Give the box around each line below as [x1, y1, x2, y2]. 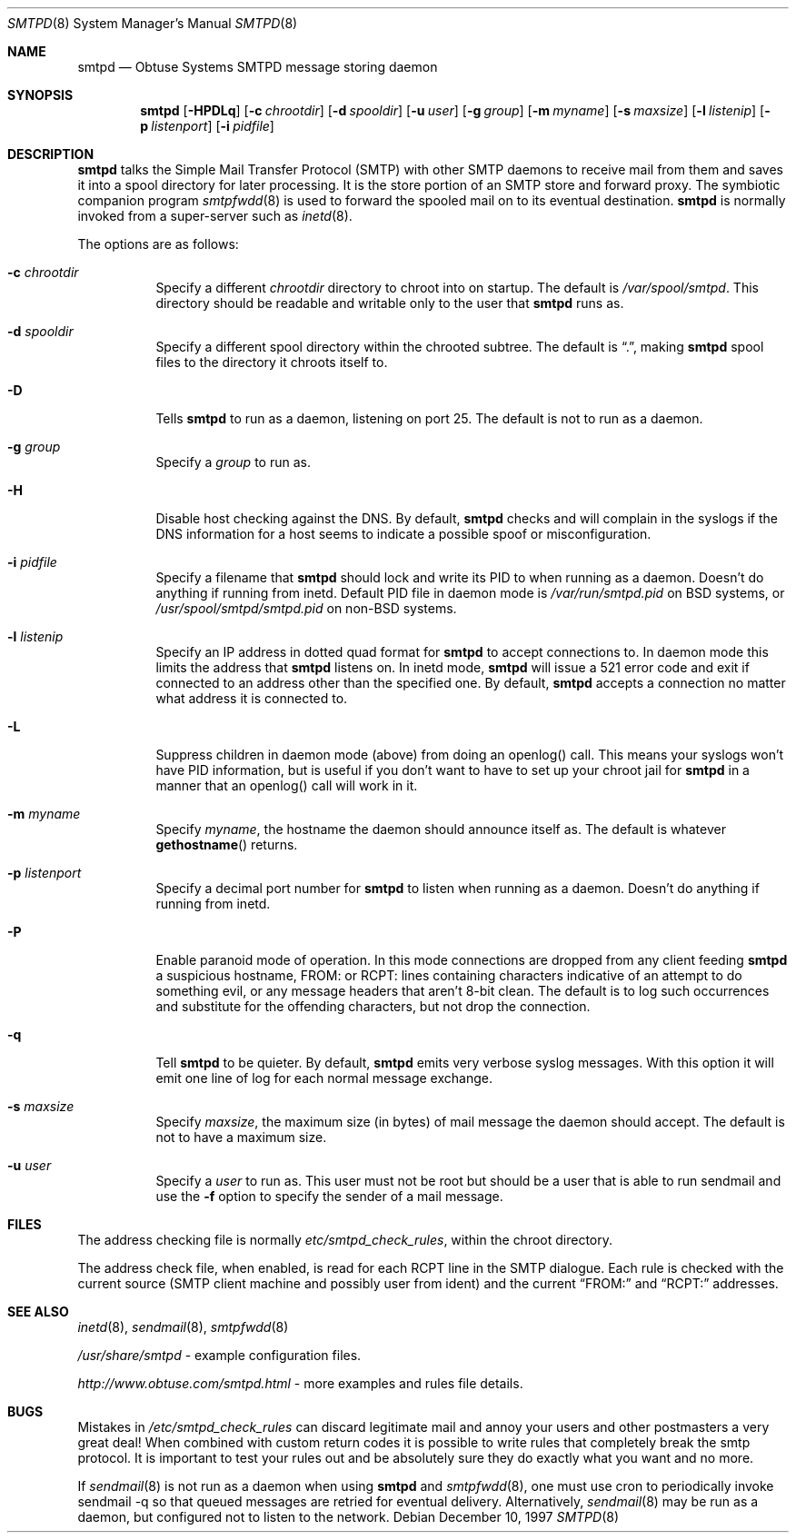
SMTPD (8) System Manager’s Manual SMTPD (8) [7, 15, 298, 31]
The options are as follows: [77, 236, 239, 252]
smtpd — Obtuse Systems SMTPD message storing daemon [77, 59, 438, 75]
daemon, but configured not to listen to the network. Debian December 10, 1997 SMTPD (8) [77, 1509, 620, 1525]
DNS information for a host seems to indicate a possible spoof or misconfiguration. [155, 526, 652, 541]
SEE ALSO [7, 1304, 69, 1319]
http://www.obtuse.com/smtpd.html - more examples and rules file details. [77, 1376, 523, 1391]
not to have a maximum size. [155, 1129, 327, 1145]
